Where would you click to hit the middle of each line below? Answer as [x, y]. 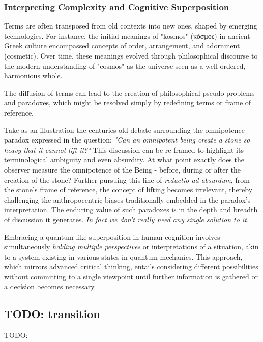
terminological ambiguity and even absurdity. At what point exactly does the [124, 160]
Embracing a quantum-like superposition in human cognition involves [112, 236]
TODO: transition [52, 314]
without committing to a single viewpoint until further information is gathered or [131, 276]
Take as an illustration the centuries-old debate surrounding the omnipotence [124, 130]
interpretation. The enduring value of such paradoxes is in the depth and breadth [131, 209]
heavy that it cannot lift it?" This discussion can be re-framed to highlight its [124, 149]
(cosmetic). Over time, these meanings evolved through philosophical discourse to [131, 55]
